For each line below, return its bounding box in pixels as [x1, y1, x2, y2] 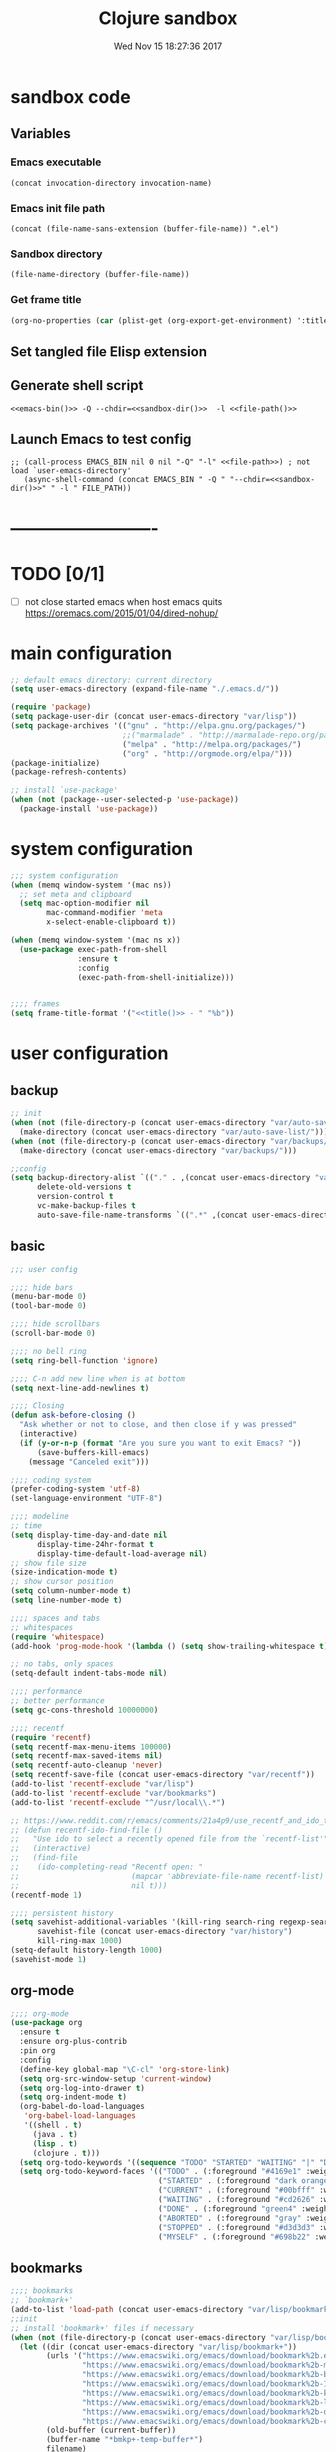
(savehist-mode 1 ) [10, 1954, 87, 1964]
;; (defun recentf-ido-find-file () [10, 1825, 163, 1835]
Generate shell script [10, 377, 144, 394]
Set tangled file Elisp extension [10, 343, 208, 360]
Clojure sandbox [98, 7, 238, 30]
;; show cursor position [10, 1577, 114, 1587]
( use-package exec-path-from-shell [19, 944, 168, 954]
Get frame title [10, 293, 82, 307]
